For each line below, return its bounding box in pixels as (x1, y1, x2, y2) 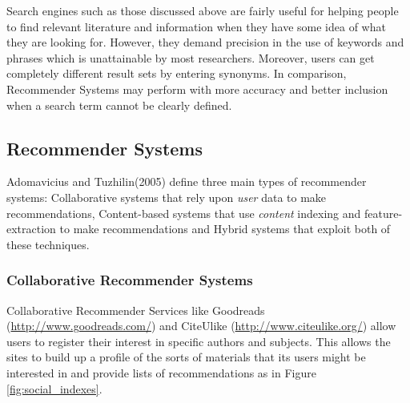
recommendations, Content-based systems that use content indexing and (6, 204, 361, 221)
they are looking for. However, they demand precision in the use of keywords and (6, 34, 404, 50)
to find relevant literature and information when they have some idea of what (6, 18, 386, 34)
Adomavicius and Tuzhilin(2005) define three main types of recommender (6, 173, 367, 190)
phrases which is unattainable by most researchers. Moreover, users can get (6, 49, 375, 66)
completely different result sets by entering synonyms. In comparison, (6, 65, 347, 82)
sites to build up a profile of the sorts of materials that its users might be (6, 349, 366, 365)
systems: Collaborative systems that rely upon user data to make (6, 188, 327, 205)
